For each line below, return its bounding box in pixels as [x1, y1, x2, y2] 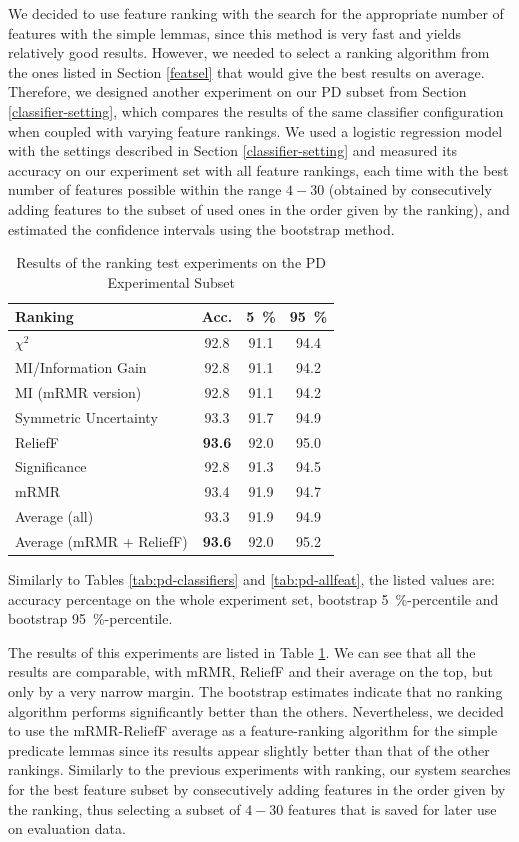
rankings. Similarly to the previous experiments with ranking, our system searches [8, 759, 511, 780]
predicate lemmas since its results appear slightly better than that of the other [8, 739, 490, 760]
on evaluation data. [8, 818, 126, 839]
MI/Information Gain [15, 357, 147, 377]
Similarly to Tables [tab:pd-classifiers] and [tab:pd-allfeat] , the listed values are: [8, 569, 495, 589]
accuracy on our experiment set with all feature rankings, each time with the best [8, 159, 509, 180]
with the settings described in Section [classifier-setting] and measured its [8, 140, 458, 161]
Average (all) [15, 506, 94, 527]
